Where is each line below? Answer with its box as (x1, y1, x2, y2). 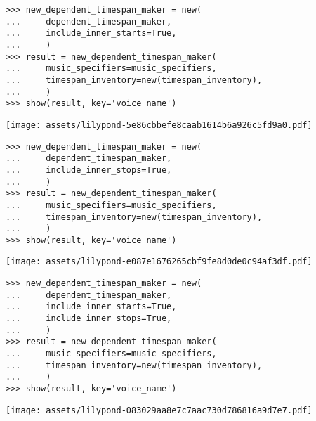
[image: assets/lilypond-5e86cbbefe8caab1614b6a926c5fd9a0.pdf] (6, 119, 312, 130)
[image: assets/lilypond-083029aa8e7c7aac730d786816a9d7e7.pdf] (6, 405, 312, 415)
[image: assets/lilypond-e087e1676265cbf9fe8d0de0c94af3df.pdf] (6, 257, 312, 267)
